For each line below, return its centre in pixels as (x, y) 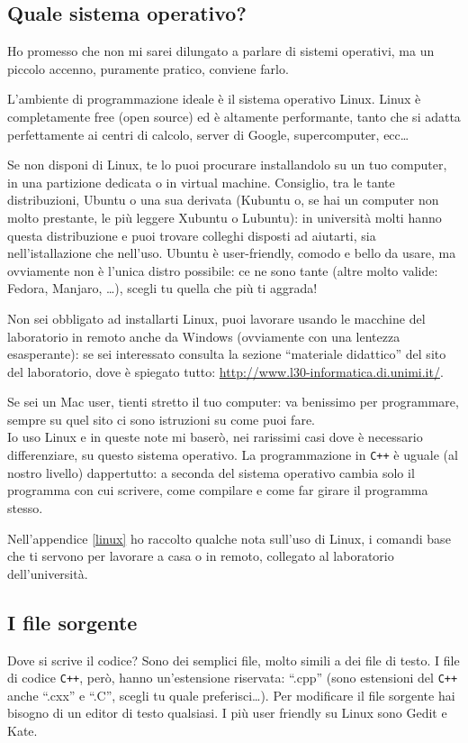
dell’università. (48, 573)
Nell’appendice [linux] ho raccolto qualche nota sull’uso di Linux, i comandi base (229, 538)
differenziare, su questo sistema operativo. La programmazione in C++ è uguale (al (233, 455)
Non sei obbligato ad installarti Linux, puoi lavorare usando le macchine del (216, 318)
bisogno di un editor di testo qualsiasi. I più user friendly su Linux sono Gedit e (227, 713)
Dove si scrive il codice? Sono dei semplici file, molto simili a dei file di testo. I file (234, 660)
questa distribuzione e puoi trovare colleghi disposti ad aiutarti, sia (192, 235)
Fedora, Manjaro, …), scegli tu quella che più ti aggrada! (162, 288)
